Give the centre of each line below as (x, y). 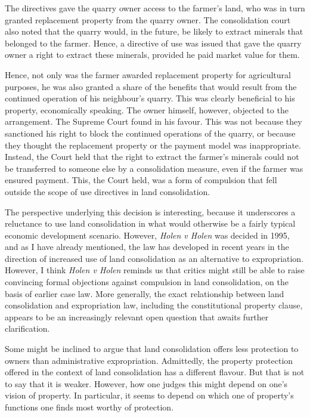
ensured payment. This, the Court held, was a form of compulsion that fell (141, 180)
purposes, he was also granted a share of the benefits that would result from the (151, 86)
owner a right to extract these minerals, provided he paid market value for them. (152, 55)
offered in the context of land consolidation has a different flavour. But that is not (155, 372)
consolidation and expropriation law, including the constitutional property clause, (154, 305)
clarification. (27, 328)
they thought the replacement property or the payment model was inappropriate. (153, 145)
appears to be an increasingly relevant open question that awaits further (137, 316)
